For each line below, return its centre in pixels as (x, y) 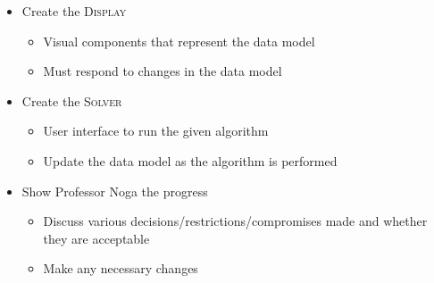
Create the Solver (72, 100)
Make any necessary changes (121, 268)
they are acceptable (96, 238)
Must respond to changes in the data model (163, 71)
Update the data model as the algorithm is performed (190, 160)
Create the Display (74, 11)
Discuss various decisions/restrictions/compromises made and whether (235, 221)
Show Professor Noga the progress (115, 191)
